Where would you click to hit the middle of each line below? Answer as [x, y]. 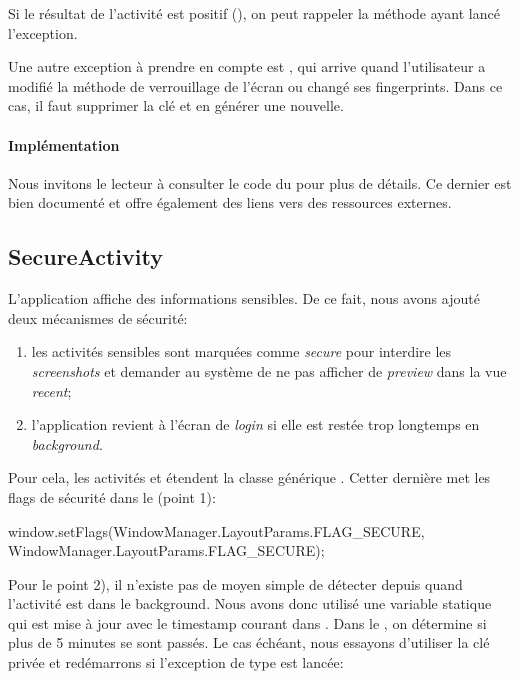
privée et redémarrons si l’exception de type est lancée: [176, 662]
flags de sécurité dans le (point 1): [112, 496]
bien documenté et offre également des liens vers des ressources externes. [230, 202]
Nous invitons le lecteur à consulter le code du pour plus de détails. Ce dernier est [260, 182]
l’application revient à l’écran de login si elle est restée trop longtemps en [255, 424]
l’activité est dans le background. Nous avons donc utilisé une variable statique [250, 603]
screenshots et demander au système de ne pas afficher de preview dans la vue [269, 370]
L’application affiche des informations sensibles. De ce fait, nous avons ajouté [244, 298]
